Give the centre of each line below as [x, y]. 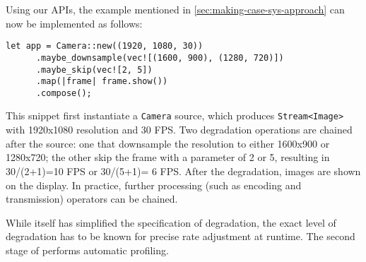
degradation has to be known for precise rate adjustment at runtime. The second [181, 236]
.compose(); [64, 93]
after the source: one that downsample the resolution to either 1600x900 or [168, 143]
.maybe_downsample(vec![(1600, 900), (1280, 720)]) [160, 58]
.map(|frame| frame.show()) [102, 82]
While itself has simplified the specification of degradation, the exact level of [171, 222]
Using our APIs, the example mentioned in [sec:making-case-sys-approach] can [175, 9]
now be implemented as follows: [74, 23]
